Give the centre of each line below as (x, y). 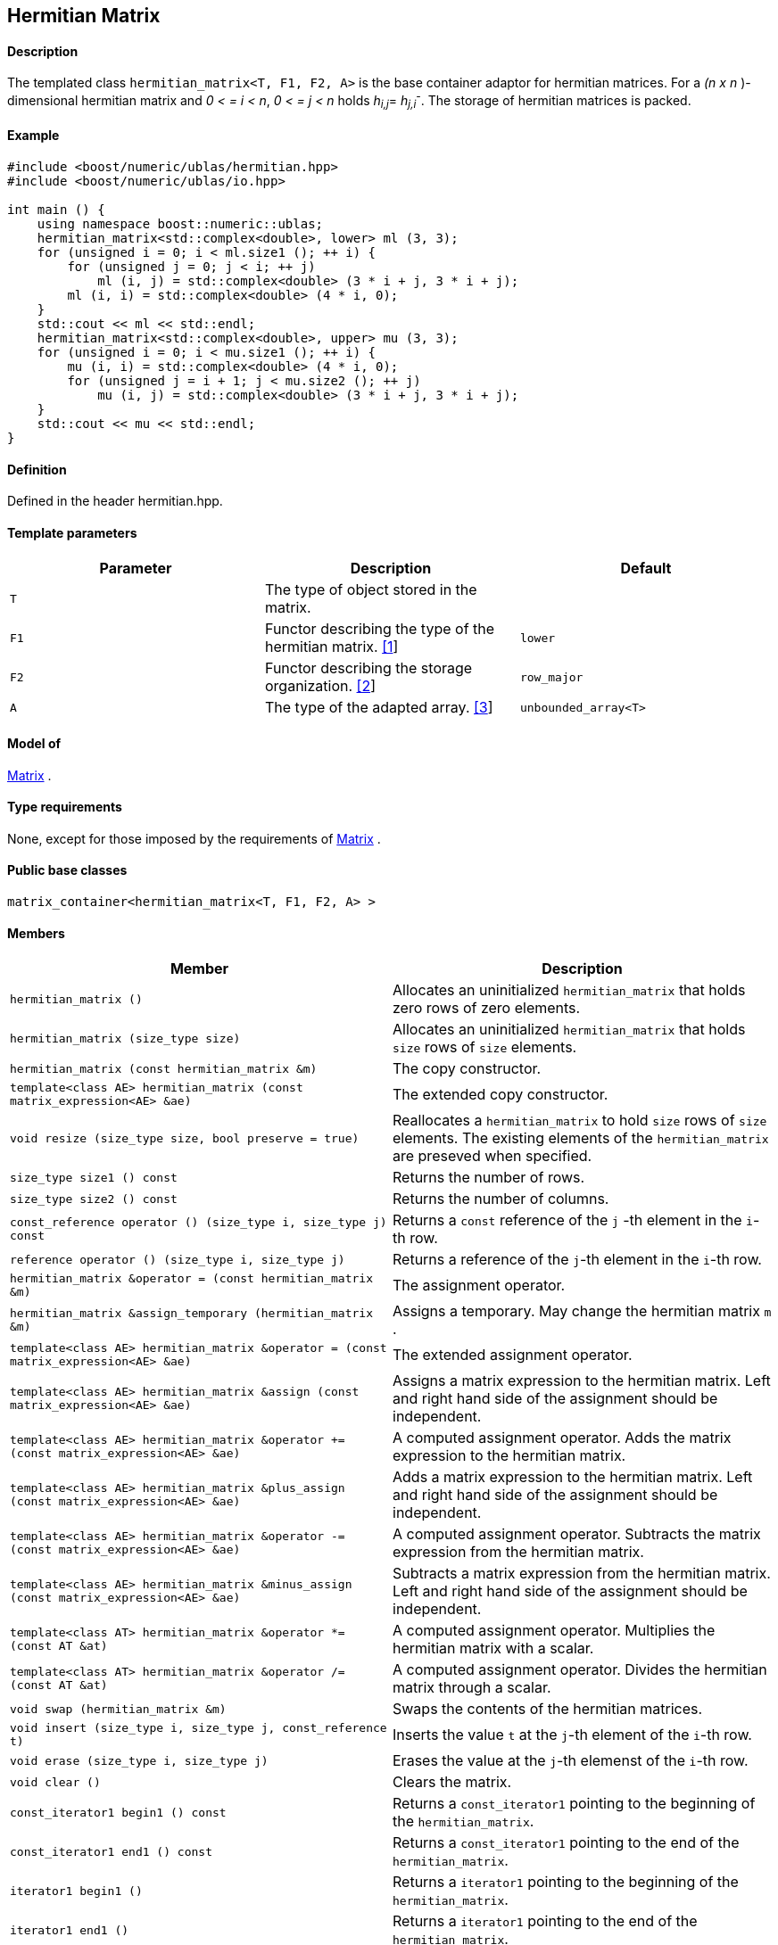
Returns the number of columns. (501, 1199)
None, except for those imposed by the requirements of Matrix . (194, 838)
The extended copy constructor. (501, 1095)
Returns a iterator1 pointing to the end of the (545, 1921)
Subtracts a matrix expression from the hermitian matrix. (582, 1574)
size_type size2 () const (94, 1199)
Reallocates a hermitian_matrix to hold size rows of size (580, 1121)
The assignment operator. (479, 1286)
